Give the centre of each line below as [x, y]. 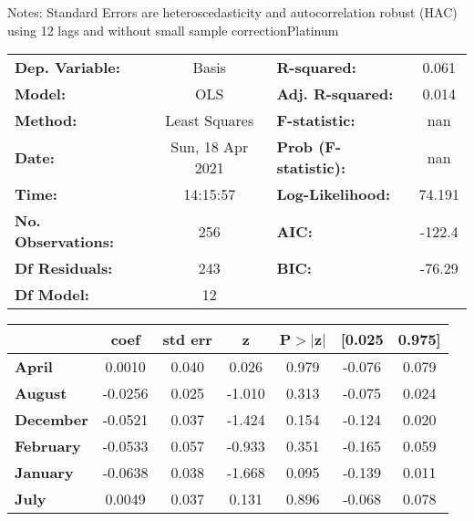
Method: [46, 120]
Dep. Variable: [67, 68]
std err [187, 339]
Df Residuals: [64, 268]
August [41, 393]
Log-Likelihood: [334, 194]
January [44, 473]
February [48, 446]
